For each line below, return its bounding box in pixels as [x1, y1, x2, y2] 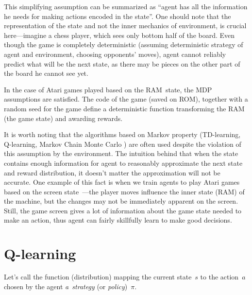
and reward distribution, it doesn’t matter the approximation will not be [4, 167, 220, 177]
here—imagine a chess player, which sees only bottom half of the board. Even [4, 30, 235, 40]
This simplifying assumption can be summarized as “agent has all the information [4, 1, 248, 11]
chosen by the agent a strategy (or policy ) [4, 281, 128, 291]
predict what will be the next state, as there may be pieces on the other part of [4, 58, 240, 69]
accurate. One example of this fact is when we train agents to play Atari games [4, 177, 240, 187]
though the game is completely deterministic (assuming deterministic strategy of [4, 39, 243, 50]
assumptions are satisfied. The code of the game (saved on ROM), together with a [4, 94, 248, 104]
